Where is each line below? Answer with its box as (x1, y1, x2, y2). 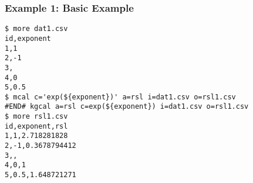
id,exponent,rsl (5, 122, 68, 130)
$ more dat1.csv (5, 25, 68, 33)
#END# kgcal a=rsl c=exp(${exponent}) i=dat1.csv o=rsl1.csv (5, 102, 249, 111)
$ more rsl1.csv (5, 112, 68, 121)
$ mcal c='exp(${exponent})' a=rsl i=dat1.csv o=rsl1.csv (5, 92, 236, 101)
